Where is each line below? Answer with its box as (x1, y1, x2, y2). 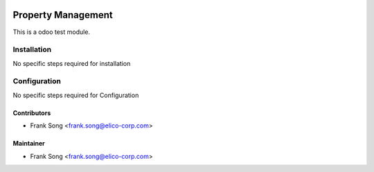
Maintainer (12, 139, 45, 148)
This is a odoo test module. (12, 28, 90, 36)
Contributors (12, 108, 51, 117)
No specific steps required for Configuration (12, 91, 139, 99)
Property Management (12, 9, 114, 21)
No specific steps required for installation (12, 59, 131, 67)
